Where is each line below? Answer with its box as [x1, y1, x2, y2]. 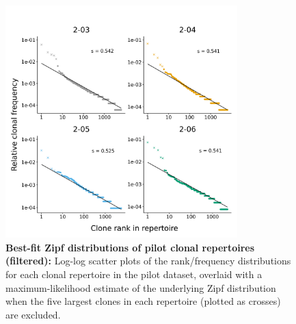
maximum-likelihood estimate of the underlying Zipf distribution [5, 280, 276, 295]
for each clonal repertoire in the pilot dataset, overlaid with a [5, 266, 263, 281]
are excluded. [5, 307, 61, 321]
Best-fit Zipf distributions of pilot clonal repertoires [5, 240, 255, 254]
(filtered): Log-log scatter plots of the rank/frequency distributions [5, 253, 291, 268]
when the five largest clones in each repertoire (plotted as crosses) [5, 294, 281, 308]
